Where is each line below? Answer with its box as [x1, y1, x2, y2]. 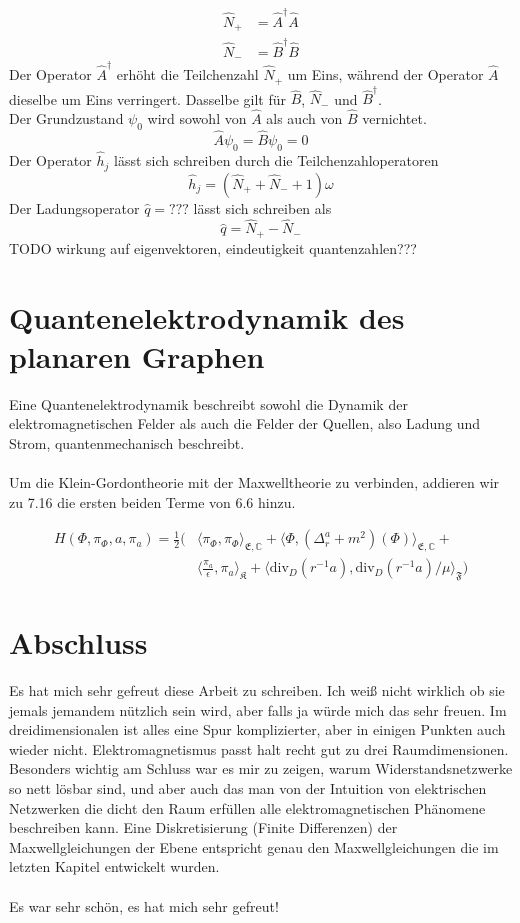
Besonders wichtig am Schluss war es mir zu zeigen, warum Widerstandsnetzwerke [9, 758, 513, 779]
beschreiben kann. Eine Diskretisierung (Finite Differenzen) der [9, 817, 398, 838]
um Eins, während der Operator [287, 64, 484, 85]
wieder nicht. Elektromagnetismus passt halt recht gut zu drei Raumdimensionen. [9, 738, 509, 759]
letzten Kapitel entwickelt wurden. [9, 856, 220, 877]
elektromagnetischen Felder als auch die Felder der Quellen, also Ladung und [9, 413, 481, 434]
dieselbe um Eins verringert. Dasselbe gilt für [9, 88, 286, 109]
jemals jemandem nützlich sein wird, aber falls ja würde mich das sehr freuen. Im [9, 699, 507, 720]
